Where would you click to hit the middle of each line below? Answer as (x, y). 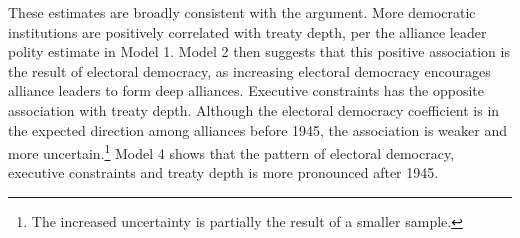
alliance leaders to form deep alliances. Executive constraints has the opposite (246, 90)
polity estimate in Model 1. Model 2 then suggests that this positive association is (259, 51)
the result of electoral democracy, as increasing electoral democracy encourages (249, 70)
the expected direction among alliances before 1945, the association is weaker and (257, 129)
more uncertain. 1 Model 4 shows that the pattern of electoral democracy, (231, 151)
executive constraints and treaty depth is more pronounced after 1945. (223, 172)
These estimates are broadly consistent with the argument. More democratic (242, 12)
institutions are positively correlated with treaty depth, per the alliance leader (247, 31)
